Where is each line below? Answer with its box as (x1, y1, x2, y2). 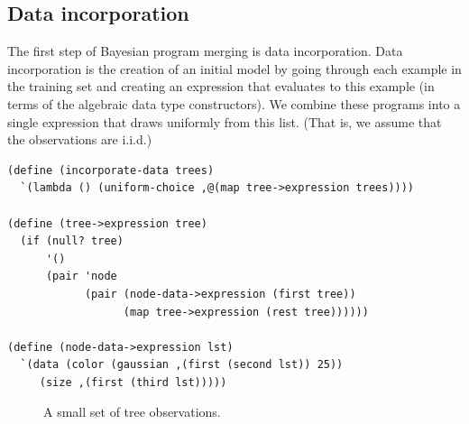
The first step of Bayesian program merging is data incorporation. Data (7, 41, 403, 60)
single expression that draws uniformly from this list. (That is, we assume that (7, 112, 442, 131)
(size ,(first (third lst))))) (39, 375, 227, 389)
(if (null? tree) (20, 235, 124, 248)
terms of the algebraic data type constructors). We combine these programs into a (7, 94, 461, 113)
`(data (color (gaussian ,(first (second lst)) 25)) (20, 358, 344, 372)
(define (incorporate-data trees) (7, 163, 215, 177)
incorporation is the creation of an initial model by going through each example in (7, 59, 462, 78)
